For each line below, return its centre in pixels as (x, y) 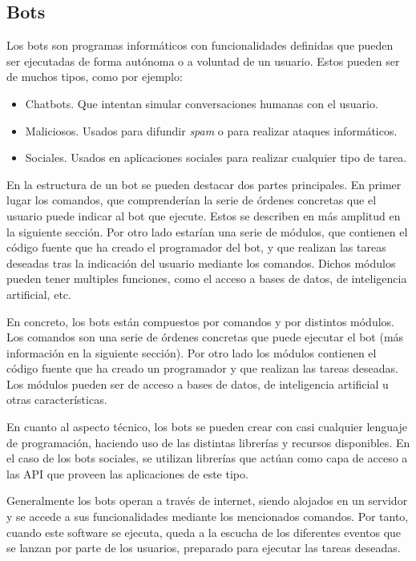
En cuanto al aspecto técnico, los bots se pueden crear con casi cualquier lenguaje (207, 427)
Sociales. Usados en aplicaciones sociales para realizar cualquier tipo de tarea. (216, 157)
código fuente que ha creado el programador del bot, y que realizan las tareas (196, 247)
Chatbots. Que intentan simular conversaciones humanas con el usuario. (202, 103)
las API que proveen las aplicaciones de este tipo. (127, 473)
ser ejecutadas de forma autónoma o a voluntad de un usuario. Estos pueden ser (203, 61)
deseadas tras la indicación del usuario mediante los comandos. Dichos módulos (201, 262)
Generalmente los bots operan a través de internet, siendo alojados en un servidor (207, 500)
